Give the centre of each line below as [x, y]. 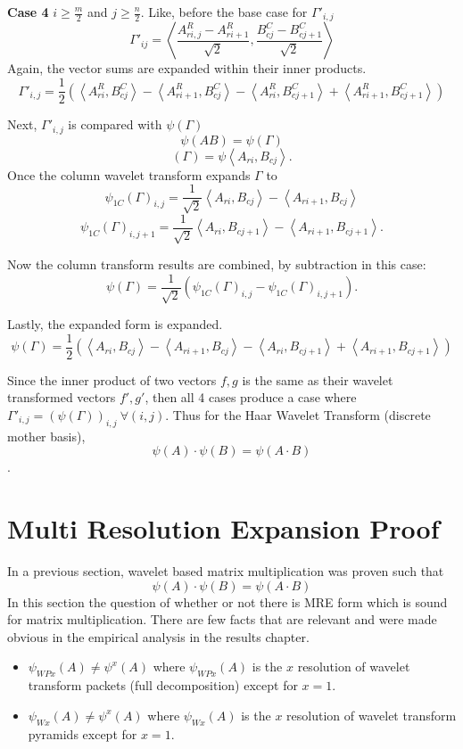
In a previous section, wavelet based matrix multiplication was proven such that [226, 571]
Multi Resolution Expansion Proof [223, 528]
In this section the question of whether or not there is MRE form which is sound [227, 601]
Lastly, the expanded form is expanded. [115, 324]
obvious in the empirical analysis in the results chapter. [158, 636]
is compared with [115, 124]
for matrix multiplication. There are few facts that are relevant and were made [222, 619]
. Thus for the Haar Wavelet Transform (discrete [298, 414]
